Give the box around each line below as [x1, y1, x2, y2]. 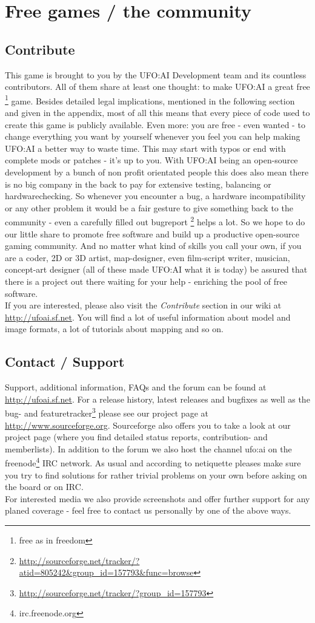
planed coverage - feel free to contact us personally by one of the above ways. [5, 504, 291, 517]
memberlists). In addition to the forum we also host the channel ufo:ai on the [5, 442, 292, 455]
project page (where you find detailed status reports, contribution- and [5, 431, 268, 443]
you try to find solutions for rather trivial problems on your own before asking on [5, 468, 307, 481]
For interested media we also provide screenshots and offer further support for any [5, 492, 310, 505]
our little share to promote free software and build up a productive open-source [5, 227, 299, 240]
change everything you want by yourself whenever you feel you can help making [5, 130, 300, 143]
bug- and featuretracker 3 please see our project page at [5, 405, 208, 419]
